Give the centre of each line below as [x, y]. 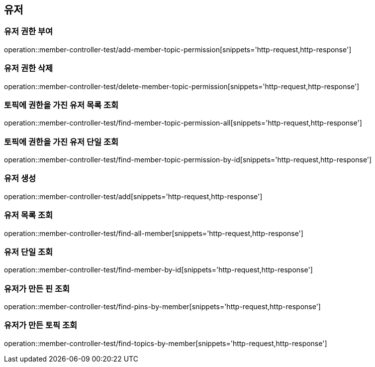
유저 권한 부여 [29, 32]
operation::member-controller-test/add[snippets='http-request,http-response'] [133, 196]
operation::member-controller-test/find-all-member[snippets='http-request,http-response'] [154, 233]
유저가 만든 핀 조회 [37, 289]
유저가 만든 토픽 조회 [41, 325]
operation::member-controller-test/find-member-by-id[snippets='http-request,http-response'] [158, 270]
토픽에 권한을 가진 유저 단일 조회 [61, 142]
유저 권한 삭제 [29, 68]
